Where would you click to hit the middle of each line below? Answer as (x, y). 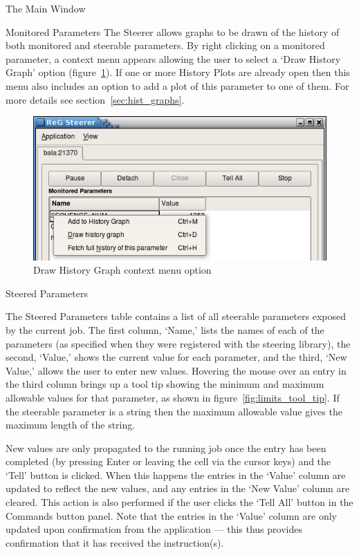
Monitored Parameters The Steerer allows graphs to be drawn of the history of (173, 31)
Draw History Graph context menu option (122, 270)
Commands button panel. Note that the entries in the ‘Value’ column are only (171, 515)
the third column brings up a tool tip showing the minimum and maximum (165, 384)
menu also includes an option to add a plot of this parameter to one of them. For (177, 85)
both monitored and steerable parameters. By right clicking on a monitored (165, 45)
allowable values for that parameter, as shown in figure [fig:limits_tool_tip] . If (173, 397)
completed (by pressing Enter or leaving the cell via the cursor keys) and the (168, 461)
